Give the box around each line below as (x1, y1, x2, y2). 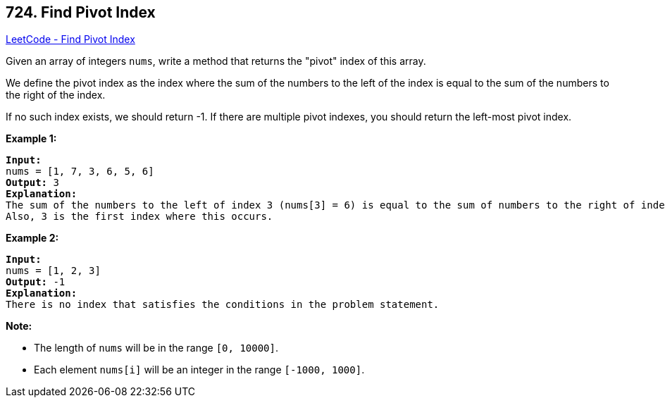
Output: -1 (6, 276, 66, 288)
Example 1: (6, 132, 57, 145)
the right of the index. (6, 89, 106, 101)
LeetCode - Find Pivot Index (6, 33, 135, 46)
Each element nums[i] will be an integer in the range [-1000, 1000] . (34, 364, 365, 376)
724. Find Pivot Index (6, 4, 156, 21)
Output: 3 (6, 177, 59, 189)
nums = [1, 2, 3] (6, 265, 101, 277)
